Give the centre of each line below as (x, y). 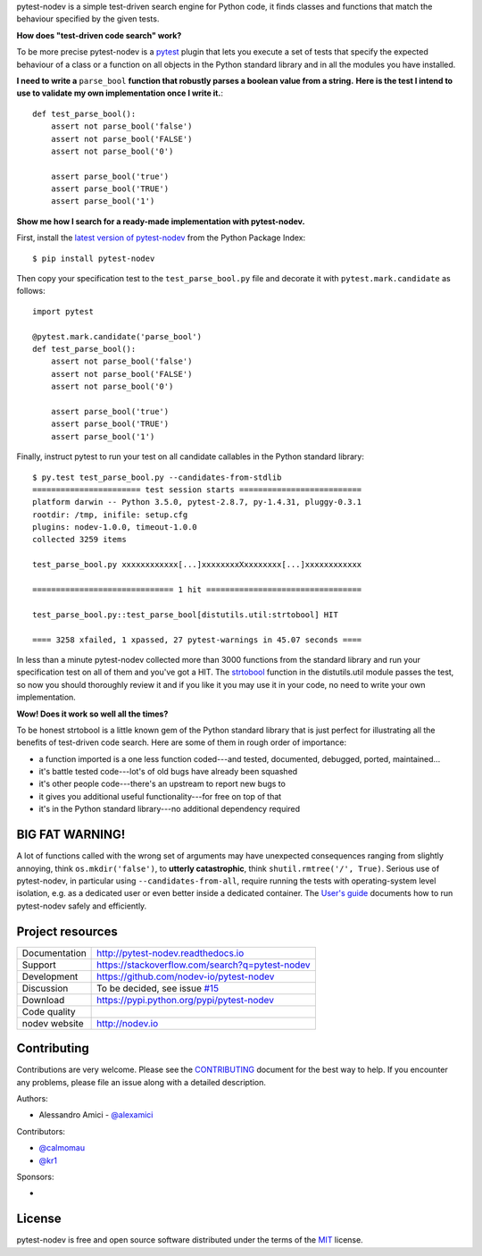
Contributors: (41, 1131)
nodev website (53, 1023)
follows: (31, 291)
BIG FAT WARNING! (71, 835)
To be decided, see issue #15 (158, 988)
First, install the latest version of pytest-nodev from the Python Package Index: (161, 238)
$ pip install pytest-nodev (94, 258)
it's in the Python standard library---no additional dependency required (170, 809)
